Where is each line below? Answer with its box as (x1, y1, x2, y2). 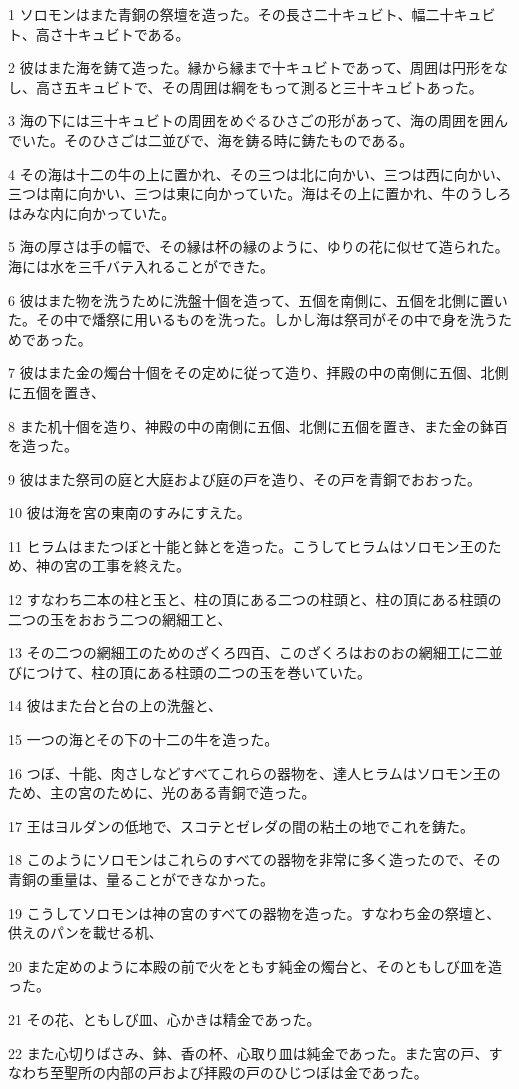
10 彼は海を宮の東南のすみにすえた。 (8, 502, 251, 523)
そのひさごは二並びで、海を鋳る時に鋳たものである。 (63, 129, 414, 150)
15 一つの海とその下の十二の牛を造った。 (8, 729, 279, 750)
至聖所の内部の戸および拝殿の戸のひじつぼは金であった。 (49, 1062, 428, 1083)
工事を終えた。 (91, 555, 190, 576)
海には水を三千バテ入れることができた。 (8, 255, 274, 276)
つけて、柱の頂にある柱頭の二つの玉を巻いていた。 (35, 661, 371, 682)
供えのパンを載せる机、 (8, 922, 163, 943)
